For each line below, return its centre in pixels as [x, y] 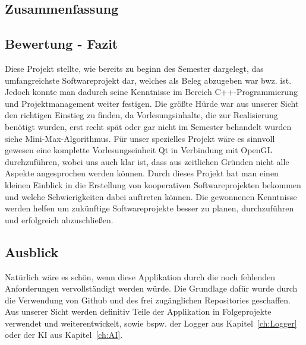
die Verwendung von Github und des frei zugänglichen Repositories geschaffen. [148, 300]
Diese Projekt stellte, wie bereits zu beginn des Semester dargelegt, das [134, 68]
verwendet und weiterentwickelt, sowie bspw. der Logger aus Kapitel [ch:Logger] [151, 323]
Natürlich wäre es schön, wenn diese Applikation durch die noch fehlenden [140, 276]
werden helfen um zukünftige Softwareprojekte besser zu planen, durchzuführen [149, 208]
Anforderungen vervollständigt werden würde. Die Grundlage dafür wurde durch [151, 288]
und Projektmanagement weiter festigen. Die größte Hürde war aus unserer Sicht [152, 103]
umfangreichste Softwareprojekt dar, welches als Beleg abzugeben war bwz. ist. [148, 80]
